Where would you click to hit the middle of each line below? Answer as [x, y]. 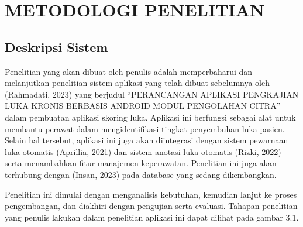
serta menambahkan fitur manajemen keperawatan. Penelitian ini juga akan [141, 163]
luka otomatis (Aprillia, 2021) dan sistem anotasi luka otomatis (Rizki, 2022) [143, 151]
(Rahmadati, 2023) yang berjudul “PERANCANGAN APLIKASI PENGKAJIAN [152, 94]
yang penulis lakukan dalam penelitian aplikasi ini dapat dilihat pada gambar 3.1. [152, 217]
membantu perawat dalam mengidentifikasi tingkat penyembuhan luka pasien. [145, 128]
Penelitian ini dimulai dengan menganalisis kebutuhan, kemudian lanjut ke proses [151, 194]
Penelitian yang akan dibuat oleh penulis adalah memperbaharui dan [129, 71]
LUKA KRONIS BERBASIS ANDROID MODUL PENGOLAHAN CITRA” [143, 106]
